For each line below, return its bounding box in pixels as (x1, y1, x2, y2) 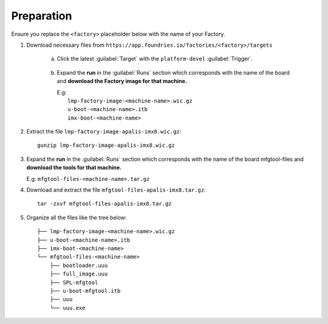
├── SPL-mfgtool (49, 279, 98, 286)
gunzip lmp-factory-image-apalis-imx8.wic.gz (37, 142, 176, 149)
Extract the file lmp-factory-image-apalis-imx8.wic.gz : (26, 128, 182, 135)
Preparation (11, 9, 72, 22)
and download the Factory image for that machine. (56, 78, 188, 85)
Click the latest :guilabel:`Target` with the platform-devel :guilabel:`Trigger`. (56, 55, 253, 62)
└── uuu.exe (49, 304, 86, 311)
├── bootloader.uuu (49, 262, 108, 269)
